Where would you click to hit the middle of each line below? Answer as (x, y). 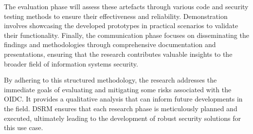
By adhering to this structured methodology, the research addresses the (110, 80)
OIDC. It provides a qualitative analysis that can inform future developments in (123, 99)
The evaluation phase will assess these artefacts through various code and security (126, 6)
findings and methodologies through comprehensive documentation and (110, 44)
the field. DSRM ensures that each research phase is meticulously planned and (121, 108)
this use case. (24, 127)
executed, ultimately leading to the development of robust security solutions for (122, 118)
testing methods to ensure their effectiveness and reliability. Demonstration (116, 16)
